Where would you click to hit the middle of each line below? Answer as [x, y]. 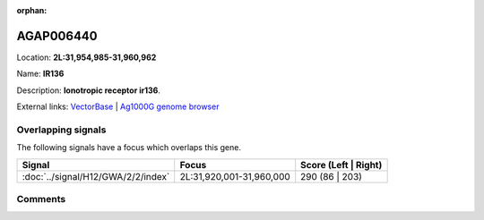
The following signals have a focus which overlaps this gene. [129, 148]
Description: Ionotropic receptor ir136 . [89, 90]
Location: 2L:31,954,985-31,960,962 [86, 57]
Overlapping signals [61, 130]
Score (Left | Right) [341, 165]
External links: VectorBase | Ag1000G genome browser [118, 106]
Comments [41, 199]
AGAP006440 [57, 36]
